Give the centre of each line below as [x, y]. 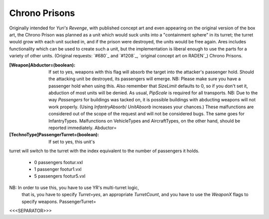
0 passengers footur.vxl [59, 162]
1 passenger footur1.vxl [58, 169]
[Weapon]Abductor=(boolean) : [42, 65]
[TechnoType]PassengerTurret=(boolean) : [54, 135]
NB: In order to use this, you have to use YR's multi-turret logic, [74, 188]
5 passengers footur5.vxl [60, 176]
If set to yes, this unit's [72, 142]
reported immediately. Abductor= [83, 128]
